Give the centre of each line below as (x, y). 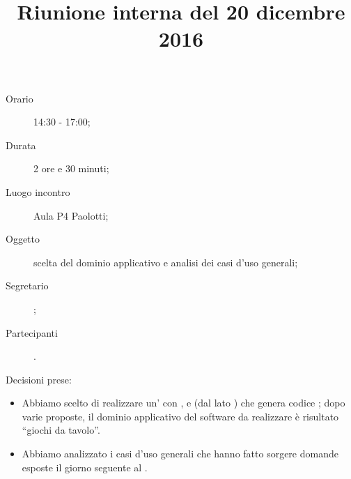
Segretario (27, 286)
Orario (19, 98)
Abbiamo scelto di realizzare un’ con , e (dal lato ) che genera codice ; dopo (184, 403)
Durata (21, 145)
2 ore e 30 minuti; (71, 168)
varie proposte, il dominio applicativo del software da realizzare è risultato (180, 416)
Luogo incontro (38, 191)
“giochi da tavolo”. (61, 430)
